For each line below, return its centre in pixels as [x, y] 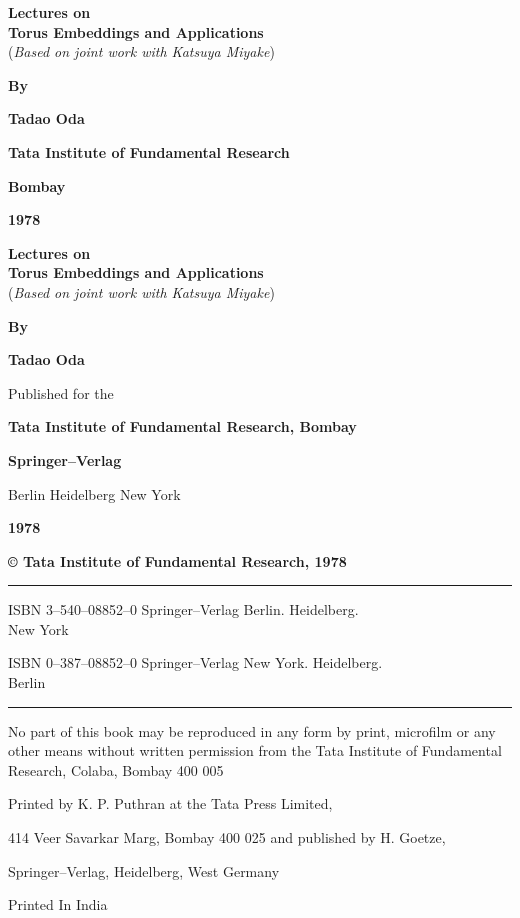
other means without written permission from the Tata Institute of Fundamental [255, 750]
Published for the [61, 392]
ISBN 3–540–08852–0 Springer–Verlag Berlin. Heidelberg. [183, 609]
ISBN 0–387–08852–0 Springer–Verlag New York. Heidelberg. [195, 662]
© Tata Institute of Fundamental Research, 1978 [177, 560]
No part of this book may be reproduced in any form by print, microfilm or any [252, 730]
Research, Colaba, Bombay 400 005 [116, 769]
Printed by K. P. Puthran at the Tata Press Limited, [170, 803]
